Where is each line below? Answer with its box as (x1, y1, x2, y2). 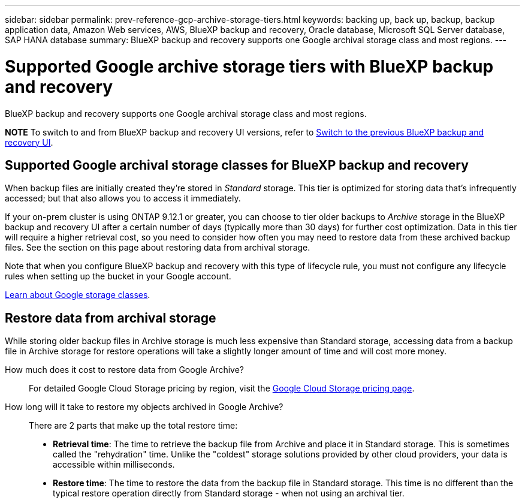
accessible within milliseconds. (53, 459, 175, 470)
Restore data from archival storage (5, 310, 216, 326)
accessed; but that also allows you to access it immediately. (5, 193, 241, 204)
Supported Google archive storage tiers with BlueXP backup (5, 56, 494, 77)
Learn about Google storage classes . (5, 290, 150, 300)
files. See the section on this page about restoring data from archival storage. (5, 242, 310, 253)
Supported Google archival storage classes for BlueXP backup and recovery (5, 157, 469, 173)
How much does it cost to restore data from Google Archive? (5, 365, 244, 375)
